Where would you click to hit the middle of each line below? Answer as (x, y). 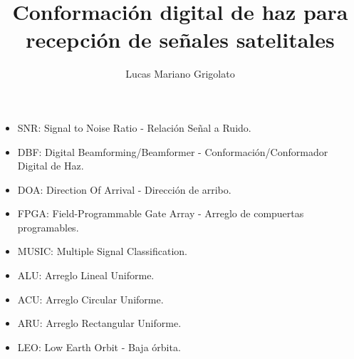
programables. (48, 227)
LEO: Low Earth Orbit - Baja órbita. (99, 347)
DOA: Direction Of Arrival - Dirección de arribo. (124, 189)
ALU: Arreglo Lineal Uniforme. (86, 275)
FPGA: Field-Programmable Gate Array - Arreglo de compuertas (161, 213)
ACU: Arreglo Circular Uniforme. (90, 299)
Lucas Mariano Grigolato (180, 74)
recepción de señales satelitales (180, 40)
